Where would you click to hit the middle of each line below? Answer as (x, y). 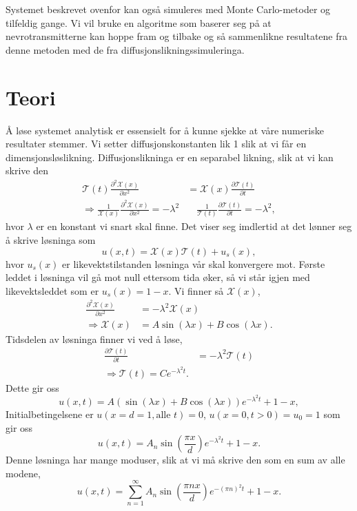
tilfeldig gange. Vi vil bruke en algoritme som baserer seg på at (139, 22)
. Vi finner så (196, 290)
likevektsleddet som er (52, 290)
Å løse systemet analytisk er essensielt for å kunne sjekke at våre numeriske (165, 130)
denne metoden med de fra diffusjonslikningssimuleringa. (125, 49)
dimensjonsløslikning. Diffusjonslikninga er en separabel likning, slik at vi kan (170, 157)
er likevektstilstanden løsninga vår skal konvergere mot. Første (194, 263)
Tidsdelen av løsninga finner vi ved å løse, (94, 338)
